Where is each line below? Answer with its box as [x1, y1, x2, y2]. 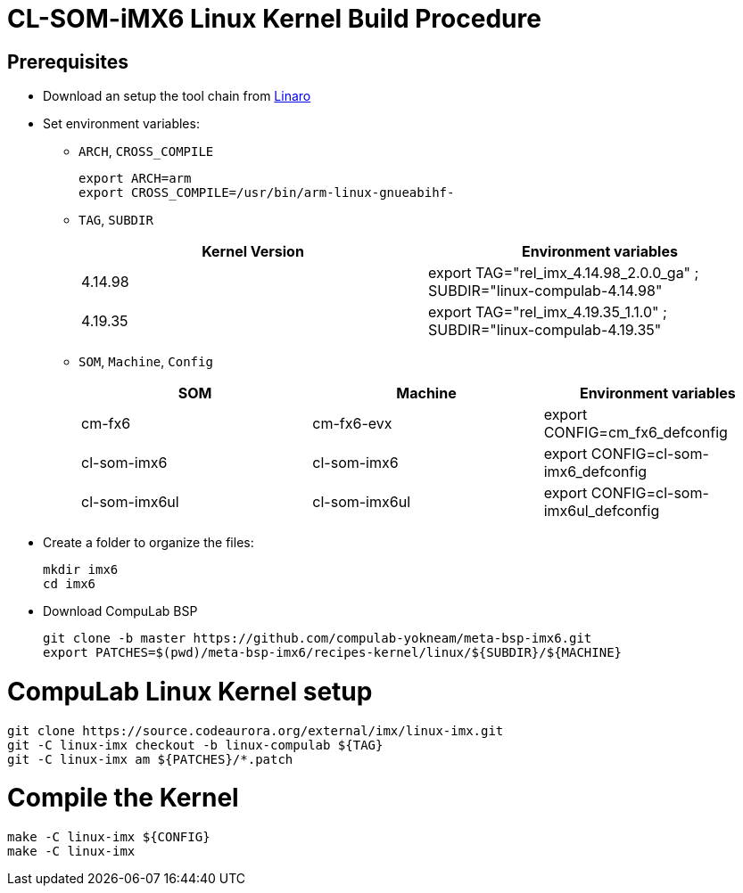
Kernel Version [202, 242, 304, 261]
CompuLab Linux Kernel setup [7, 676, 373, 707]
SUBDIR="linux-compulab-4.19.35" [428, 321, 662, 340]
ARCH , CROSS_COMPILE [78, 143, 214, 160]
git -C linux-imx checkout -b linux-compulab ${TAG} [7, 737, 384, 752]
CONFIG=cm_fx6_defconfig [543, 423, 728, 442]
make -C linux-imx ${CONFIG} [7, 830, 211, 845]
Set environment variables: [43, 116, 200, 132]
